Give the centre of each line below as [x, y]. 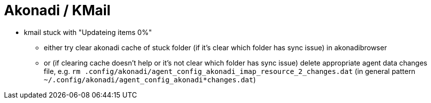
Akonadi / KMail [57, 10]
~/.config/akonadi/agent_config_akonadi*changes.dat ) [150, 79]
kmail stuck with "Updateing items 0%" [88, 32]
